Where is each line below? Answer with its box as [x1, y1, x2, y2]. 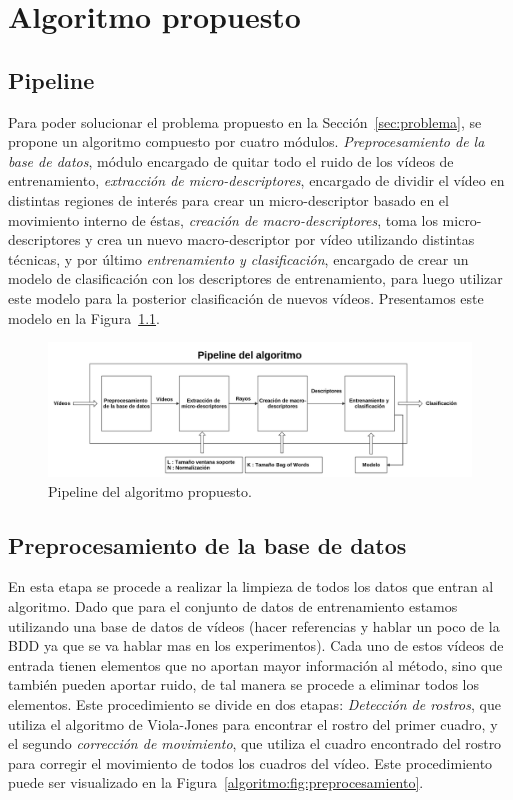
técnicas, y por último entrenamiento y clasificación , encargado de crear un [8, 248, 469, 269]
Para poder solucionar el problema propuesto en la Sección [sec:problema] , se [8, 111, 482, 132]
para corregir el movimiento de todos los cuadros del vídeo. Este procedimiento [8, 752, 493, 773]
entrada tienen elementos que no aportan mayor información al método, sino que [8, 654, 503, 675]
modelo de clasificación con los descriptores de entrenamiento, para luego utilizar [8, 268, 503, 289]
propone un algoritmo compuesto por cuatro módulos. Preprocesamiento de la [8, 131, 485, 152]
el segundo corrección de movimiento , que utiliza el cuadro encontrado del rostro [8, 733, 502, 754]
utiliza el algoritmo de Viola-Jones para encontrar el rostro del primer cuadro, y [8, 713, 498, 734]
